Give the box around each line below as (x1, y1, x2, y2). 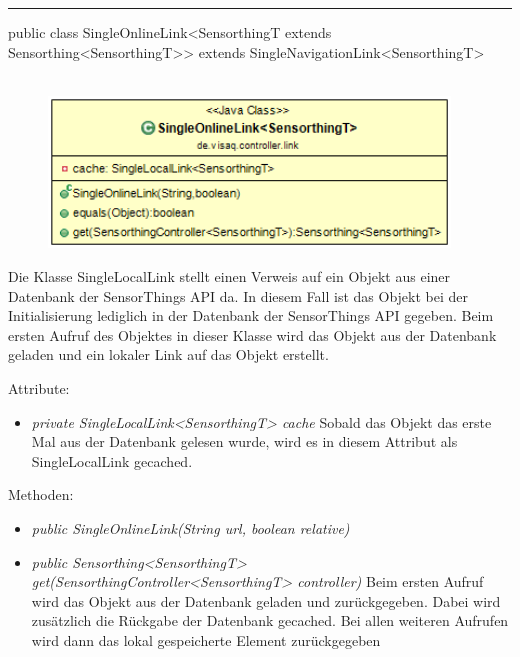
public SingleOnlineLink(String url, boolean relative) (31, 517, 350, 538)
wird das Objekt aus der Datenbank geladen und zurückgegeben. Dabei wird (31, 590, 501, 611)
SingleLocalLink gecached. (31, 450, 193, 471)
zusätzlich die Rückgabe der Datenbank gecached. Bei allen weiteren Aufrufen (31, 610, 509, 631)
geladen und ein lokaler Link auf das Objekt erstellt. (8, 344, 329, 365)
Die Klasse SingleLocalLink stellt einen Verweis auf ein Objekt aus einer (8, 266, 451, 287)
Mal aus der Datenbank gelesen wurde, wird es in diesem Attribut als (31, 431, 458, 452)
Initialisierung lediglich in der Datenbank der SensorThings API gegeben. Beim (8, 305, 494, 326)
